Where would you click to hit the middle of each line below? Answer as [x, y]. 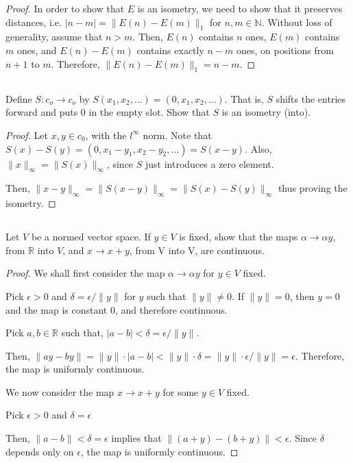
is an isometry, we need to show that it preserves [240, 8]
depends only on [40, 451]
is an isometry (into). [266, 112]
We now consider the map [60, 391]
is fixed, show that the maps [239, 237]
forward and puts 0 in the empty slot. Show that [108, 112]
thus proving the [313, 188]
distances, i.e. [34, 22]
